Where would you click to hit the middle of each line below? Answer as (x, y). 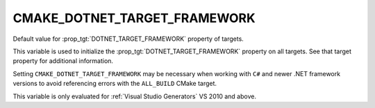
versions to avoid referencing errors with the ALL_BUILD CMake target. (115, 84)
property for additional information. (63, 61)
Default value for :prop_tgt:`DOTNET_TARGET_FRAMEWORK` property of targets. (128, 39)
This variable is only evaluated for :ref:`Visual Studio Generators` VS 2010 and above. (135, 96)
